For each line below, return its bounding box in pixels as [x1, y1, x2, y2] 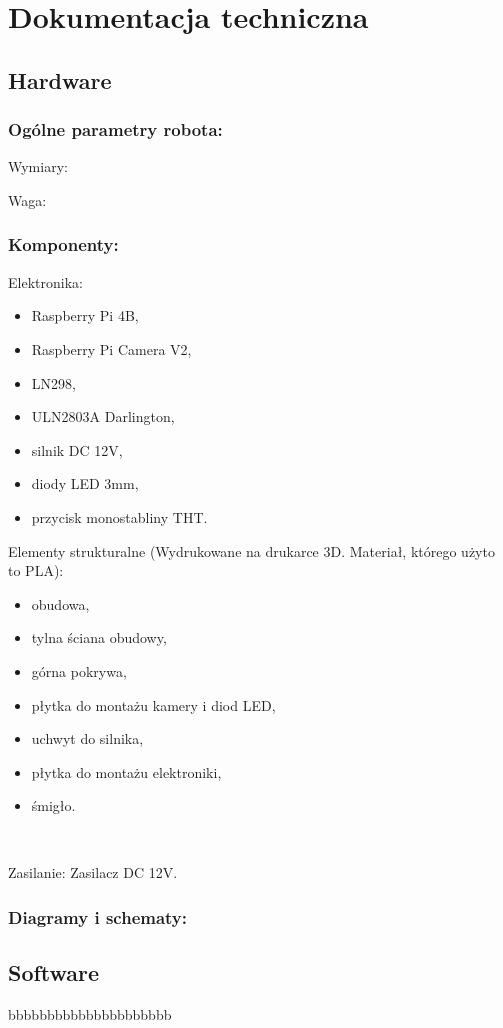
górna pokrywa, [31, 660, 127, 681]
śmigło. [31, 795, 76, 816]
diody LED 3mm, [31, 473, 139, 494]
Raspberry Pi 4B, [31, 305, 139, 326]
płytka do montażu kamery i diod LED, [31, 694, 276, 715]
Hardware [8, 64, 112, 95]
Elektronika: [8, 271, 83, 292]
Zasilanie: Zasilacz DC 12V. [8, 862, 178, 883]
